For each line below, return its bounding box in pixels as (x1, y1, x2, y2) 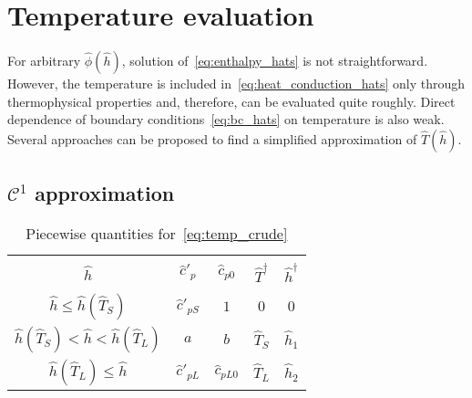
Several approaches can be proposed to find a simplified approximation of (7, 129, 417, 148)
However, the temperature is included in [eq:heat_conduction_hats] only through (7, 74, 466, 93)
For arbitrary (7, 51, 81, 70)
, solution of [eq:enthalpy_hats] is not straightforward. (121, 51, 428, 70)
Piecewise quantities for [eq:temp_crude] (26, 223, 288, 245)
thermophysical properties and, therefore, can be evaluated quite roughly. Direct (7, 91, 456, 110)
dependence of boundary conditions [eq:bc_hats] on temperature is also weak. (7, 110, 445, 129)
